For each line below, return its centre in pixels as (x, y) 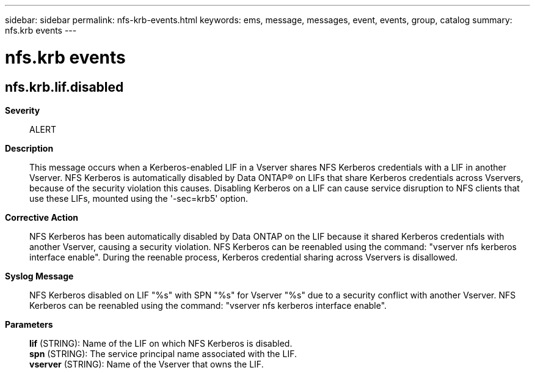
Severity (23, 110)
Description (29, 148)
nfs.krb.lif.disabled (64, 87)
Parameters (29, 324)
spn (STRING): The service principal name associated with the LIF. (163, 353)
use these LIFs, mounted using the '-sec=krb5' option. (139, 198)
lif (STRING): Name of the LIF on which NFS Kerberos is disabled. (161, 343)
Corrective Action (42, 217)
